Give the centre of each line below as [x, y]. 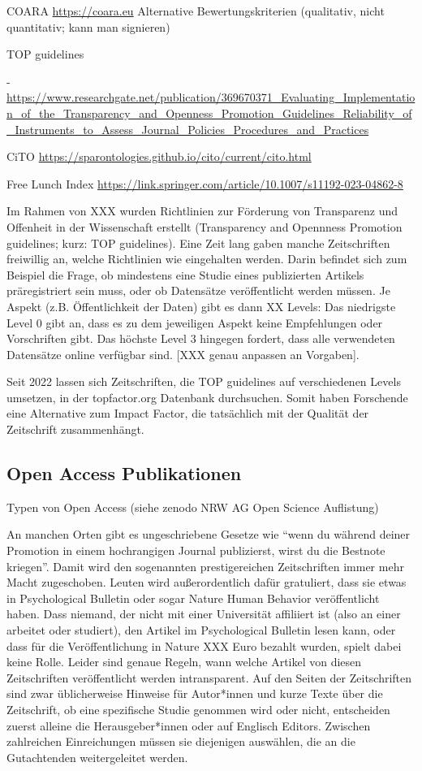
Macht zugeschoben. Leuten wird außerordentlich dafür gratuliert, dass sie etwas [207, 582]
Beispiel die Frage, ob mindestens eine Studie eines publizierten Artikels [185, 274]
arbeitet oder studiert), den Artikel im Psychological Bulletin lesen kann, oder [201, 630]
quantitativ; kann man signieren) [88, 26]
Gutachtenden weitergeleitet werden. [97, 757]
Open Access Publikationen [124, 473]
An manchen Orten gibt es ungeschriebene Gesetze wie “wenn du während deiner [209, 534]
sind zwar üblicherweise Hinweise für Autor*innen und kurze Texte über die [195, 693]
